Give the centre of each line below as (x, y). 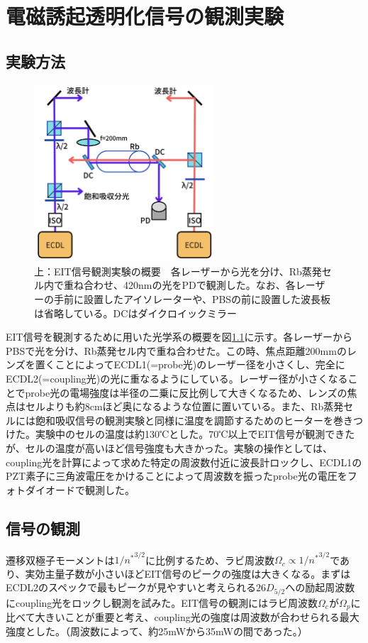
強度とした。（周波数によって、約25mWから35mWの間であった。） (157, 631)
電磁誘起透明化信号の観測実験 (145, 16)
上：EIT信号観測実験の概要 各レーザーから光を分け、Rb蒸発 (178, 271)
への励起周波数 (320, 587)
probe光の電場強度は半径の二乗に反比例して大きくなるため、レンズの (186, 392)
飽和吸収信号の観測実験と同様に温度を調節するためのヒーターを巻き (194, 420)
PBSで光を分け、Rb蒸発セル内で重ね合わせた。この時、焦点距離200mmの (176, 350)
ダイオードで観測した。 (80, 489)
